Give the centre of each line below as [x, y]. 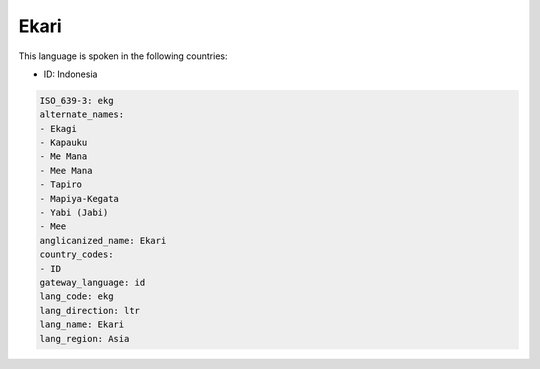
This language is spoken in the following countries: [123, 56]
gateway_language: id [92, 282]
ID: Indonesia [70, 74]
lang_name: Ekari [82, 324]
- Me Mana [63, 156]
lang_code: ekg [76, 296]
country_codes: [76, 254]
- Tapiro [61, 184]
